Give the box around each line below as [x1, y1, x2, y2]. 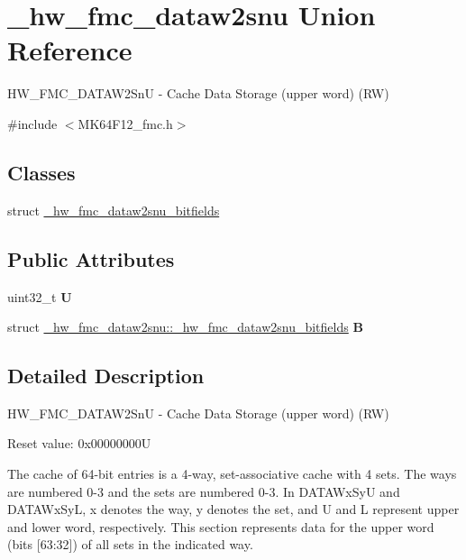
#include [7, 114, 58, 133]
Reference [7, 32, 132, 69]
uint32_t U [7, 287, 72, 306]
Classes [7, 158, 76, 186]
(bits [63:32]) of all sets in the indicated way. [7, 535, 253, 554]
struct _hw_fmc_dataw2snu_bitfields [7, 200, 220, 219]
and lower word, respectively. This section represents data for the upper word [7, 517, 434, 536]
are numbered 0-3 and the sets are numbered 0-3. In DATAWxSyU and [7, 482, 400, 500]
